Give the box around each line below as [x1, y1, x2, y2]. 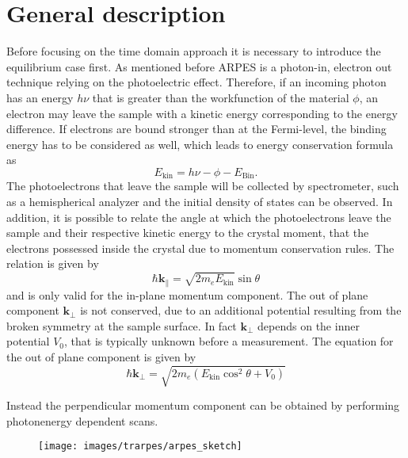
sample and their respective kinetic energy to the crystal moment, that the [6, 224, 369, 241]
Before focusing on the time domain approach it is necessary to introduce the [6, 43, 381, 59]
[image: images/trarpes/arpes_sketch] [38, 441, 242, 452]
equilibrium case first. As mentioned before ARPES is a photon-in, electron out [6, 58, 392, 74]
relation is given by [6, 255, 99, 272]
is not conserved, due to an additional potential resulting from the [80, 302, 402, 319]
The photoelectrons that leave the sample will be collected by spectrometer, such [6, 177, 399, 194]
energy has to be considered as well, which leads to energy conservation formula [6, 135, 394, 152]
